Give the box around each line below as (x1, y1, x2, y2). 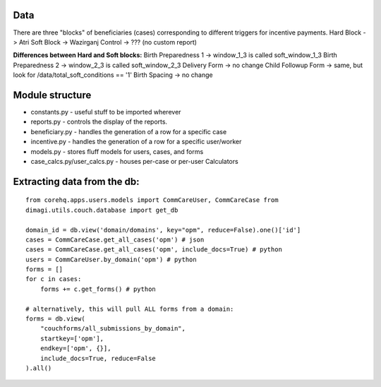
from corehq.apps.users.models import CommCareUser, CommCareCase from (25, 196, 279, 204)
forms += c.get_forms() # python (40, 285, 157, 293)
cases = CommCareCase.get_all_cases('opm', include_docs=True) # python (25, 246, 282, 254)
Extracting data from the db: (13, 175, 140, 187)
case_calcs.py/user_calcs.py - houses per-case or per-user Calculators (30, 157, 239, 165)
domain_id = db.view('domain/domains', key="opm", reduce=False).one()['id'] (25, 226, 301, 234)
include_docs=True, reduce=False (40, 354, 157, 362)
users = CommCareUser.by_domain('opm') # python (25, 255, 197, 263)
